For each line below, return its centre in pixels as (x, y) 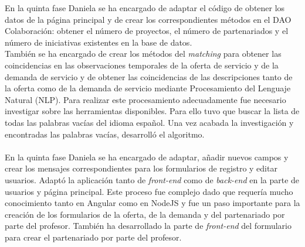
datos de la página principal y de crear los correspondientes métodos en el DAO (148, 19)
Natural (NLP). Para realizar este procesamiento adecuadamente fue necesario (145, 99)
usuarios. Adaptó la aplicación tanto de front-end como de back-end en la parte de (152, 179)
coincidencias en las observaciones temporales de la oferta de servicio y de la (142, 65)
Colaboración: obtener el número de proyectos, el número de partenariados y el (147, 31)
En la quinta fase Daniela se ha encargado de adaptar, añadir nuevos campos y (147, 157)
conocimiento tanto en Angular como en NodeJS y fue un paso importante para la (152, 203)
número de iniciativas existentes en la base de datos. (99, 42)
